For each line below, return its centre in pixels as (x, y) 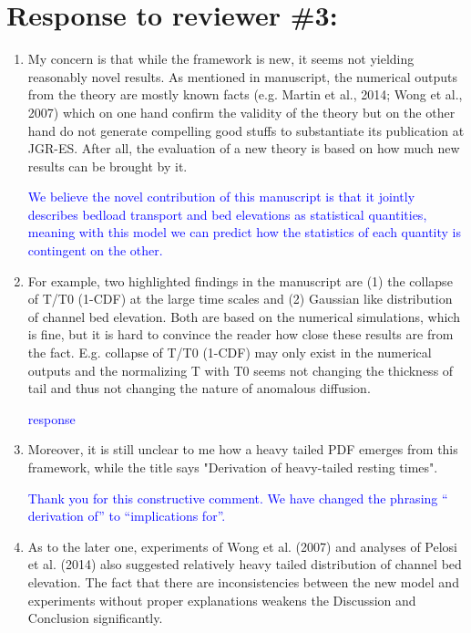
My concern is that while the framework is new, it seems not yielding (221, 59)
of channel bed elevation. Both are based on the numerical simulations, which (244, 316)
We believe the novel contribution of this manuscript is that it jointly (221, 197)
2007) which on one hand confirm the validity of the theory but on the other (241, 112)
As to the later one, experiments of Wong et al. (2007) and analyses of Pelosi (242, 546)
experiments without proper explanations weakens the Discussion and (222, 600)
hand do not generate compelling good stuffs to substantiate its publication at (246, 130)
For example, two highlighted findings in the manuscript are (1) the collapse (240, 280)
